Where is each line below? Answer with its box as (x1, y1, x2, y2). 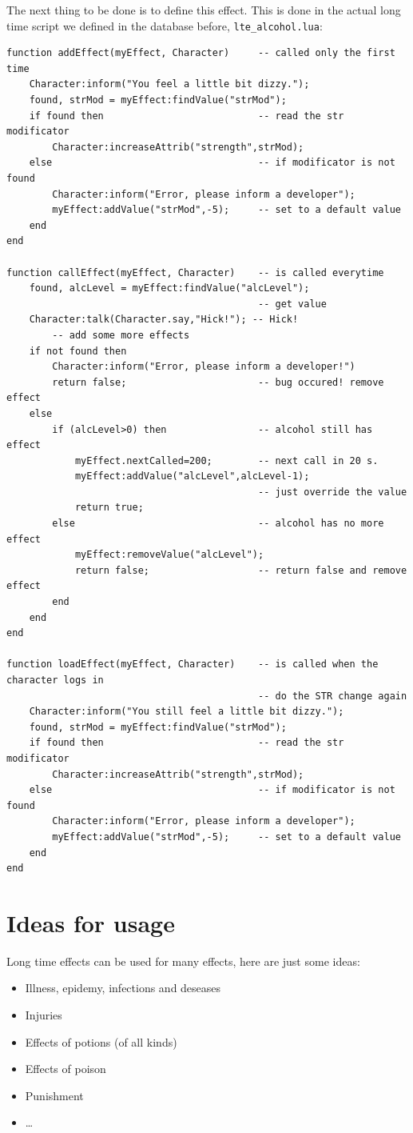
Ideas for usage (6, 906, 175, 939)
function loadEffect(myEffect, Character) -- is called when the (6, 659, 379, 671)
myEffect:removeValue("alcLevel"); (74, 549, 264, 561)
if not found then (29, 345, 127, 357)
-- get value (258, 298, 327, 310)
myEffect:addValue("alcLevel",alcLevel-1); (74, 470, 310, 482)
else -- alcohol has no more (52, 518, 384, 530)
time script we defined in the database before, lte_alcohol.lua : (6, 17, 323, 34)
